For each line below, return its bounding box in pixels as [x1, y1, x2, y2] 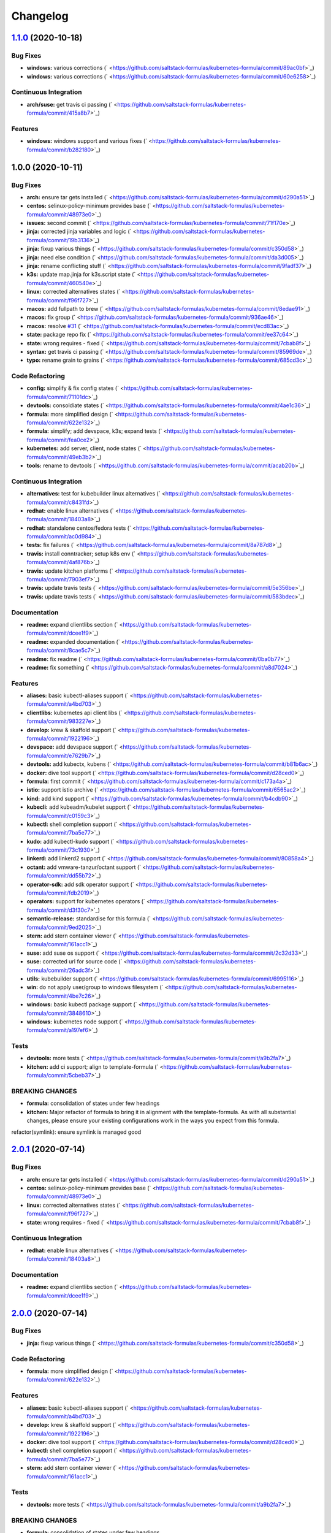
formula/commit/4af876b [26, 559, 91, 566]
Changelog [11, 9, 69, 23]
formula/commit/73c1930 [26, 846, 91, 854]
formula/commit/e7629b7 [26, 752, 91, 759]
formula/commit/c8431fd [26, 499, 89, 506]
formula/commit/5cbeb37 [26, 1072, 91, 1079]
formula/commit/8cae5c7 [26, 647, 91, 654]
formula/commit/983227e [26, 717, 91, 725]
